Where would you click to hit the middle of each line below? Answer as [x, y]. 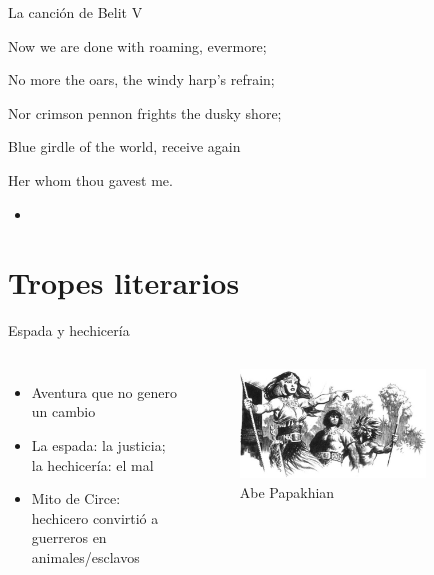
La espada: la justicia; [98, 445]
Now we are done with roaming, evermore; [137, 45]
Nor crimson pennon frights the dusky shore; [145, 112]
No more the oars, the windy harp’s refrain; [141, 79]
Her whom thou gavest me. [90, 179]
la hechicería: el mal [92, 464]
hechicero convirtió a [95, 517]
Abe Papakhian [287, 491]
